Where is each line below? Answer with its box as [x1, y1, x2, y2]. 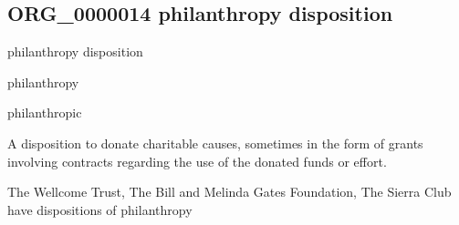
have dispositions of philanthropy [7, 199, 193, 219]
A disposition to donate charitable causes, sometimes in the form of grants [7, 133, 423, 152]
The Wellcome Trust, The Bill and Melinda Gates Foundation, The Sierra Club [7, 182, 452, 201]
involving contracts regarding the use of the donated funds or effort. [7, 151, 387, 170]
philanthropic [7, 103, 82, 122]
